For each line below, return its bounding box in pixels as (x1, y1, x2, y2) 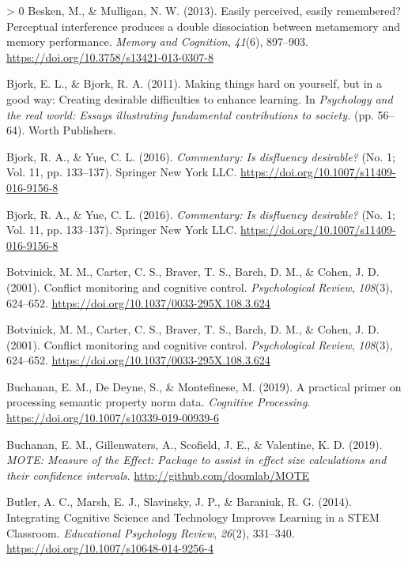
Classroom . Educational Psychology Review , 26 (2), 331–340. (6, 524, 295, 541)
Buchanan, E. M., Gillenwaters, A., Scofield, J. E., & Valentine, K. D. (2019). (6, 436, 383, 452)
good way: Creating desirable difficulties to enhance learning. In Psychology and (6, 90, 393, 107)
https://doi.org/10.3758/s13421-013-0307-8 (6, 48, 213, 65)
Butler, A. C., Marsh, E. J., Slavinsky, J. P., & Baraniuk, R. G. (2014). (6, 493, 352, 510)
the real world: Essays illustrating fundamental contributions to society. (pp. (6, 106, 374, 123)
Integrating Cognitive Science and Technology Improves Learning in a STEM (6, 509, 380, 526)
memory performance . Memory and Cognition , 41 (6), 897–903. (6, 33, 308, 50)
